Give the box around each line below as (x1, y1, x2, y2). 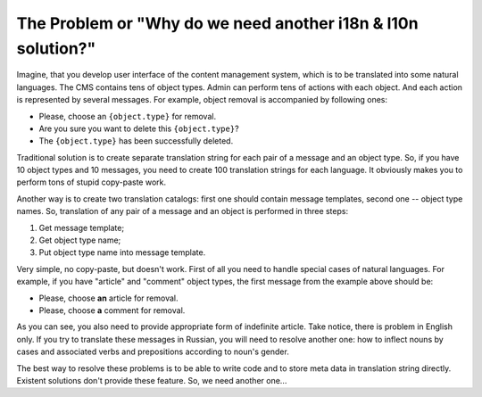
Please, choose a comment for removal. (38, 304, 186, 316)
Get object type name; (38, 235, 121, 245)
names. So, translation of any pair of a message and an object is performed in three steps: (16, 206, 348, 217)
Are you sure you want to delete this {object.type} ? (38, 123, 240, 134)
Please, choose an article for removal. (38, 293, 179, 303)
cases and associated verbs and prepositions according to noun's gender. (16, 346, 289, 357)
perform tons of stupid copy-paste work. (16, 177, 167, 187)
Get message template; (38, 222, 125, 233)
